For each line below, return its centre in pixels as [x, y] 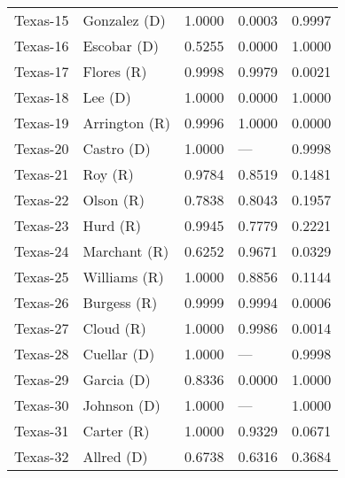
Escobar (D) [121, 46]
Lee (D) [107, 97]
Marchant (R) [126, 251]
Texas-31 [42, 431]
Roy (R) [108, 174]
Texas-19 [42, 123]
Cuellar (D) [119, 354]
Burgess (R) [120, 302]
